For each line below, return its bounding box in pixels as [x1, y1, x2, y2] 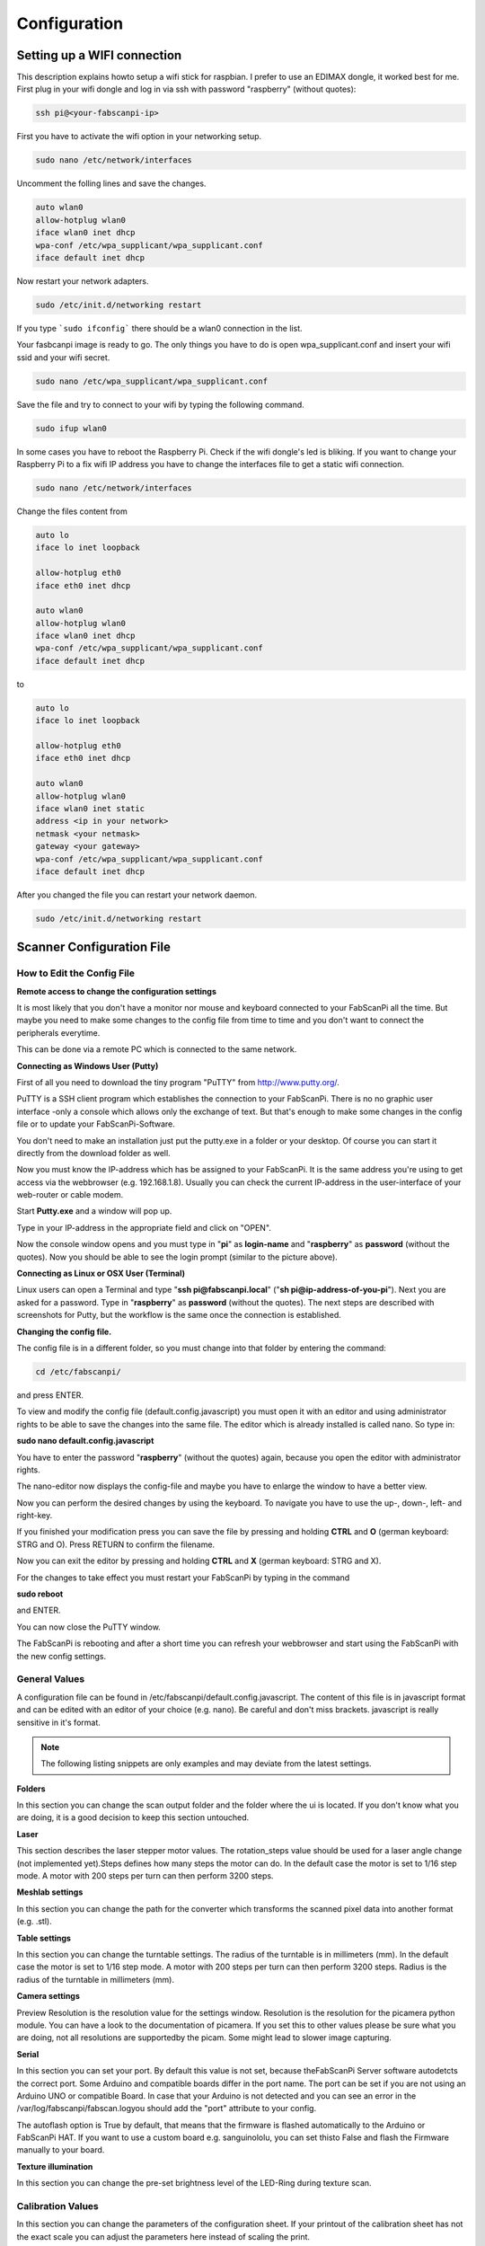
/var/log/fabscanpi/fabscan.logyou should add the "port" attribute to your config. [16, 2103, 317, 2114]
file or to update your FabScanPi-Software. [16, 1119, 175, 1129]
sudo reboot [16, 1588, 64, 1599]
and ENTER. [16, 1605, 62, 1616]
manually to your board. [16, 2144, 105, 2155]
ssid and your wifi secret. [16, 351, 110, 363]
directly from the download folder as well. [16, 1147, 171, 1158]
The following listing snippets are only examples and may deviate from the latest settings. [40, 1758, 372, 1769]
